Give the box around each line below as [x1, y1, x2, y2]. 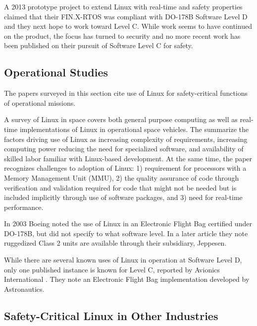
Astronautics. [4, 283, 45, 294]
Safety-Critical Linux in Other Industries [4, 308, 218, 323]
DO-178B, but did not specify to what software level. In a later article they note [4, 228, 248, 238]
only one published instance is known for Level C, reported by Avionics [4, 264, 220, 274]
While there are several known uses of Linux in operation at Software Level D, [4, 255, 242, 265]
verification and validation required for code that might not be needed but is [4, 182, 237, 193]
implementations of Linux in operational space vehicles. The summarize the [19, 124, 249, 134]
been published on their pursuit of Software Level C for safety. [4, 40, 193, 51]
